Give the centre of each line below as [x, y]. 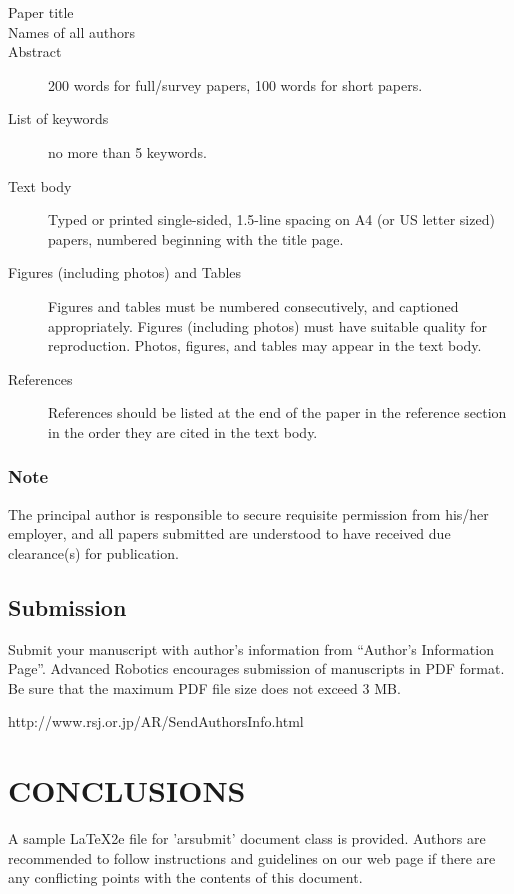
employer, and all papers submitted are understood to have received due [229, 533]
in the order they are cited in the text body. [183, 431]
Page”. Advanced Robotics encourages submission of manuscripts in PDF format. [256, 668]
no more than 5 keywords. [127, 151]
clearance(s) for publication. [93, 552]
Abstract [35, 51]
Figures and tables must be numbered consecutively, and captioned [253, 305]
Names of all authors [71, 31]
